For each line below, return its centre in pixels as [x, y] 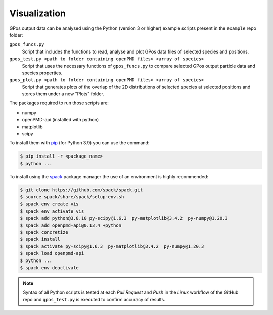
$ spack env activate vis [52, 211]
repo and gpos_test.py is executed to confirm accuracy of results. [94, 299]
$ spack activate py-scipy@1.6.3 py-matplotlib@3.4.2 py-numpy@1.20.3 [112, 246]
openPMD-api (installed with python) [60, 120]
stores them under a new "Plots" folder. [63, 94]
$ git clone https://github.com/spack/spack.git [81, 190]
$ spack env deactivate [50, 268]
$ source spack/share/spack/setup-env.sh [72, 197]
